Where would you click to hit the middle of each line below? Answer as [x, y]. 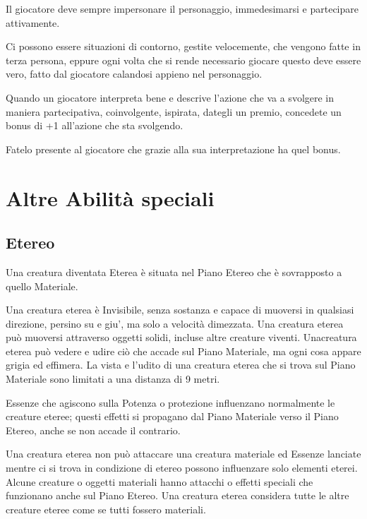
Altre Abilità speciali [110, 197]
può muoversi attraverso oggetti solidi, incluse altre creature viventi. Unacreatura [181, 337]
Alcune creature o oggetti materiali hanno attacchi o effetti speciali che [160, 481]
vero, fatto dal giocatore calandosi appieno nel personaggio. [134, 74]
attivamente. [33, 22]
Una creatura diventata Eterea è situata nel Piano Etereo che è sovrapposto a [174, 272]
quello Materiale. [42, 286]
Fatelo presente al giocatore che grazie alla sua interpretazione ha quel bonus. [173, 149]
